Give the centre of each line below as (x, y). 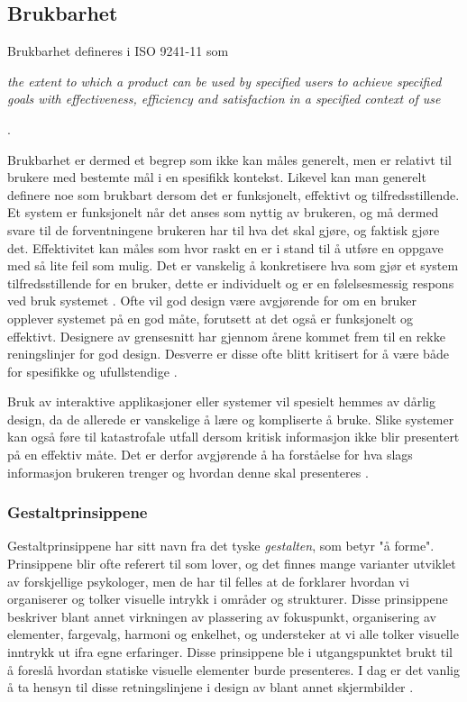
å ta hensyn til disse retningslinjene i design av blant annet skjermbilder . (211, 687)
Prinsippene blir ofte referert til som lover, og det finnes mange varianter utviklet (232, 564)
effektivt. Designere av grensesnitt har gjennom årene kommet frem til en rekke (226, 336)
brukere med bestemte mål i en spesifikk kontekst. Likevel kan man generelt (217, 177)
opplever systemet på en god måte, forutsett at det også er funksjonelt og (211, 318)
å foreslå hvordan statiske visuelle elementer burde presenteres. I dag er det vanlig (233, 669)
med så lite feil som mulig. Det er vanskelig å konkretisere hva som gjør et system (233, 265)
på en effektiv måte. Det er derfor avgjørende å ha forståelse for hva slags (210, 455)
